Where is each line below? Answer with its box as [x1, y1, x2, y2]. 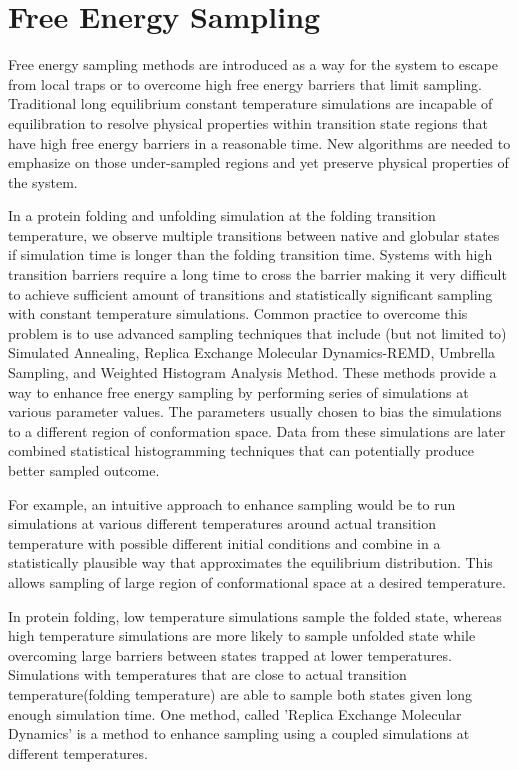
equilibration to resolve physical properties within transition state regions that [8, 112, 488, 133]
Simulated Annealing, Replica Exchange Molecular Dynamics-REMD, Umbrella [8, 342, 496, 363]
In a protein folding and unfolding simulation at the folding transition [8, 205, 436, 226]
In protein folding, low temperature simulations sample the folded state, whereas [8, 605, 502, 626]
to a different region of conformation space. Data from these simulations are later [8, 420, 506, 441]
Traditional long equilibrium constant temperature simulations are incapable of [8, 93, 493, 114]
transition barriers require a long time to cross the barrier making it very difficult [8, 264, 507, 285]
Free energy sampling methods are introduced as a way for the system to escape [8, 54, 499, 75]
